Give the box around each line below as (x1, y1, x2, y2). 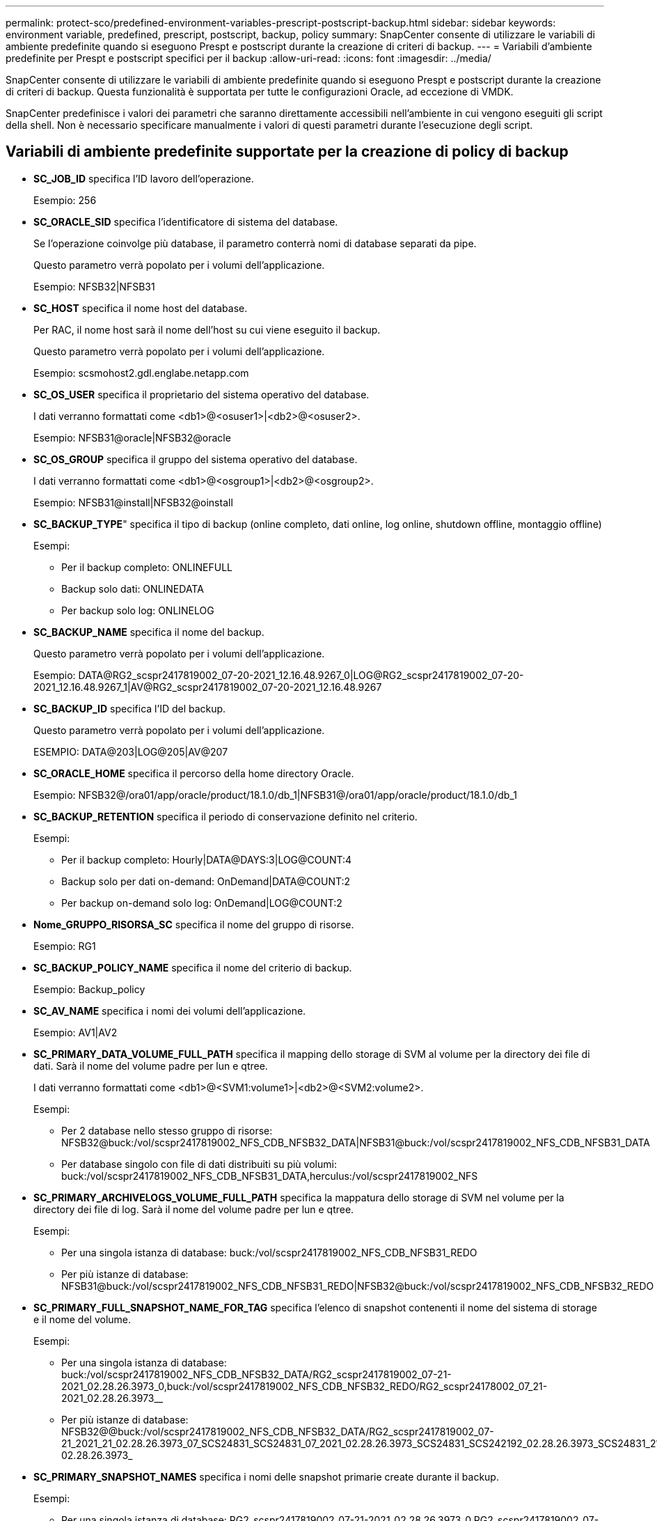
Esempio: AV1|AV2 (33, 1026, 118, 1038)
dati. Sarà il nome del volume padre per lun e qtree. (33, 1059, 268, 1072)
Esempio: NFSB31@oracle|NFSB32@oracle (33, 431, 231, 444)
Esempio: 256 (33, 194, 97, 206)
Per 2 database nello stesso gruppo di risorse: (61, 1124, 273, 1137)
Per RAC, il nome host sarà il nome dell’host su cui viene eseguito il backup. (33, 323, 381, 336)
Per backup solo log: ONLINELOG (61, 604, 214, 616)
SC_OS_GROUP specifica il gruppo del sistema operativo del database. (33, 453, 358, 465)
